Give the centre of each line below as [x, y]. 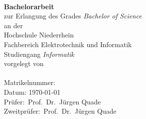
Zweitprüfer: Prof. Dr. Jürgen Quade [60, 111]
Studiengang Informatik [39, 54]
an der [13, 25]
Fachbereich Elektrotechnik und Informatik [68, 44]
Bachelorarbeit [29, 6]
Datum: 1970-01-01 [32, 92]
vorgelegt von [24, 63]
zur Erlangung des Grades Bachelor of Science [73, 16]
